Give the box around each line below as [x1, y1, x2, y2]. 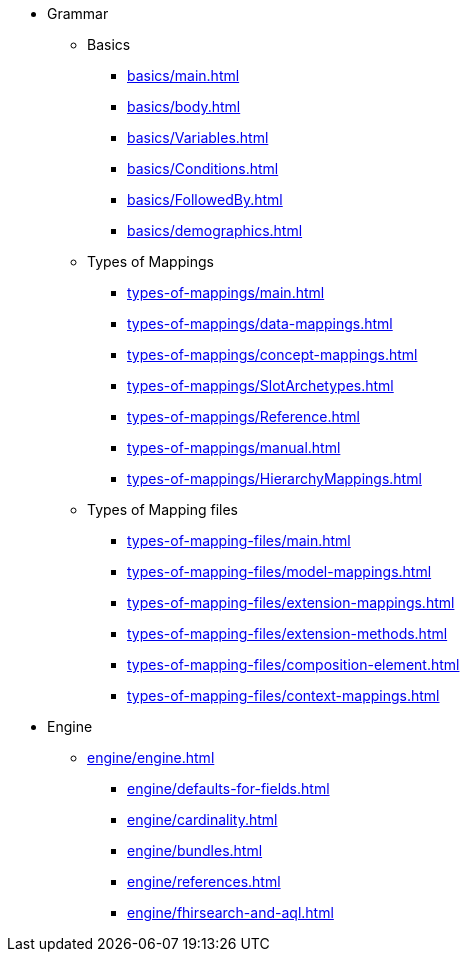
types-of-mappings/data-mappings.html [127, 315, 393, 332]
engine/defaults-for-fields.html [127, 780, 330, 797]
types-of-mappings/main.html [127, 284, 325, 301]
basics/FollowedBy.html [127, 191, 283, 208]
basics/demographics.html [127, 222, 303, 239]
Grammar [47, 5, 109, 22]
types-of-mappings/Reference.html [127, 408, 360, 425]
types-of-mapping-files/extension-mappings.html [127, 594, 455, 611]
